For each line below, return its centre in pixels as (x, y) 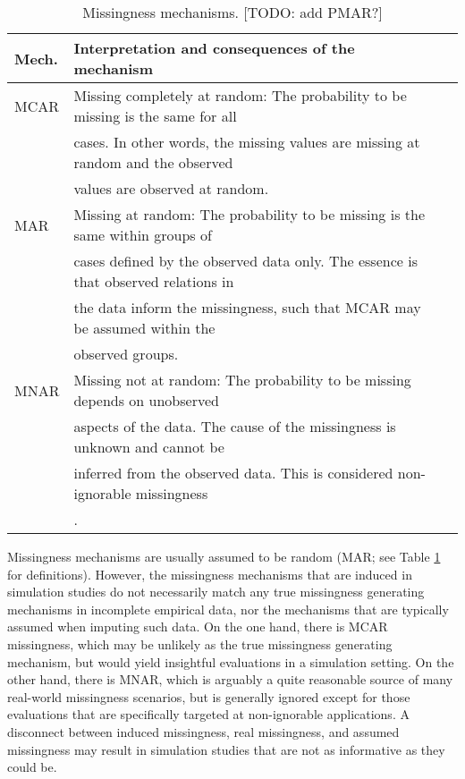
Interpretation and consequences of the (214, 48)
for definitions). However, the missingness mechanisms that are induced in (210, 574)
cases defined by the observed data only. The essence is (245, 261)
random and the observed (153, 162)
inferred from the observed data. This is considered (233, 473)
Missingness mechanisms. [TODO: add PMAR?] (232, 12)
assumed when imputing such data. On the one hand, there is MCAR (198, 627)
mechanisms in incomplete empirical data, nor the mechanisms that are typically (228, 609)
